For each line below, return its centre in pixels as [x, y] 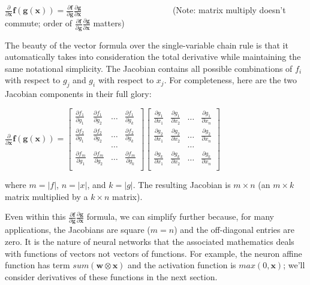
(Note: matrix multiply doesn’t [229, 10]
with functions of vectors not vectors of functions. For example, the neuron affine [154, 253]
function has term [37, 265]
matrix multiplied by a [46, 196]
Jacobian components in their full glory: [78, 94]
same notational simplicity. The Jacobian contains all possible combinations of [149, 68]
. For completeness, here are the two [230, 80]
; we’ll [294, 265]
